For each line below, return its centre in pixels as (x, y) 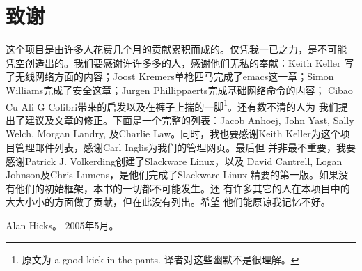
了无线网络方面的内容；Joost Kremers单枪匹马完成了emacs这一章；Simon (170, 76)
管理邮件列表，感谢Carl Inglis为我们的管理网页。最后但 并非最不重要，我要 (185, 147)
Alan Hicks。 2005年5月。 (62, 225)
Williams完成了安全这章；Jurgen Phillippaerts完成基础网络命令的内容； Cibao (179, 90)
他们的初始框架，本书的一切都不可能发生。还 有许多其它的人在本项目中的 (182, 188)
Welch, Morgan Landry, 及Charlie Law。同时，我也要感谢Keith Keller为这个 (173, 133)
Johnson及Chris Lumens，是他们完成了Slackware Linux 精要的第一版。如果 (172, 175)
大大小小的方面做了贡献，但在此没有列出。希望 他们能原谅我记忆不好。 (168, 202)
